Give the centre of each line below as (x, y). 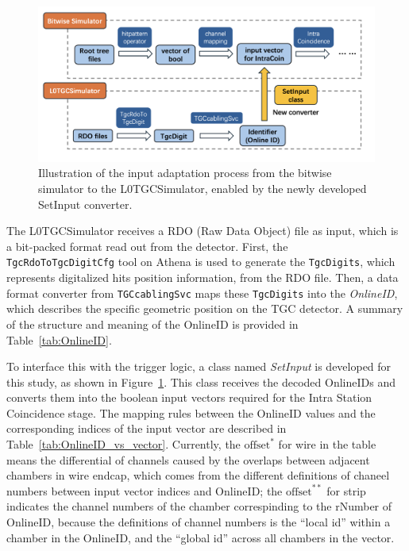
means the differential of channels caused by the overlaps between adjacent (188, 459)
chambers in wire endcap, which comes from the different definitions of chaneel (198, 475)
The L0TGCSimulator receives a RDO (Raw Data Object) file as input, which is (203, 231)
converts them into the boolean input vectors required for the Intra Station (189, 397)
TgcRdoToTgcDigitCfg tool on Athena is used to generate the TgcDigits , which (201, 262)
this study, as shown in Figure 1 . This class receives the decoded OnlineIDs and (201, 381)
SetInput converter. (85, 204)
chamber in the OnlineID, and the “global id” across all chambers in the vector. (201, 537)
